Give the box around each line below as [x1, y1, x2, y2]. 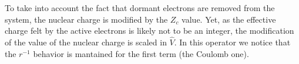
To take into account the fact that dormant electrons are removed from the [5, 2, 275, 13]
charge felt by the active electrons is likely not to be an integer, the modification [5, 24, 294, 37]
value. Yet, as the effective [182, 13, 276, 25]
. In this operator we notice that [174, 36, 291, 48]
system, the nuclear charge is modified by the [5, 13, 168, 25]
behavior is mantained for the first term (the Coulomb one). [33, 47, 249, 59]
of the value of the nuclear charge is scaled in [5, 36, 167, 48]
